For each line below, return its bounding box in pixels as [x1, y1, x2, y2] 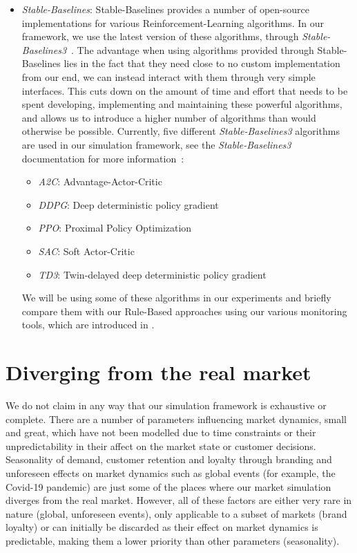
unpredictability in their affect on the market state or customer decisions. [6, 438, 316, 453]
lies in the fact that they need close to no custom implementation [64, 56, 340, 71]
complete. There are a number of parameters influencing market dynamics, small [6, 411, 347, 426]
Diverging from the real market [6, 358, 311, 386]
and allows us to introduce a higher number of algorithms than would [21, 110, 316, 124]
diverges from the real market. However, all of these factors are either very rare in [6, 493, 352, 507]
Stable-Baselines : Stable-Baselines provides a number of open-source [21, 2, 309, 16]
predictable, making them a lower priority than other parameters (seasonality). [6, 533, 340, 547]
